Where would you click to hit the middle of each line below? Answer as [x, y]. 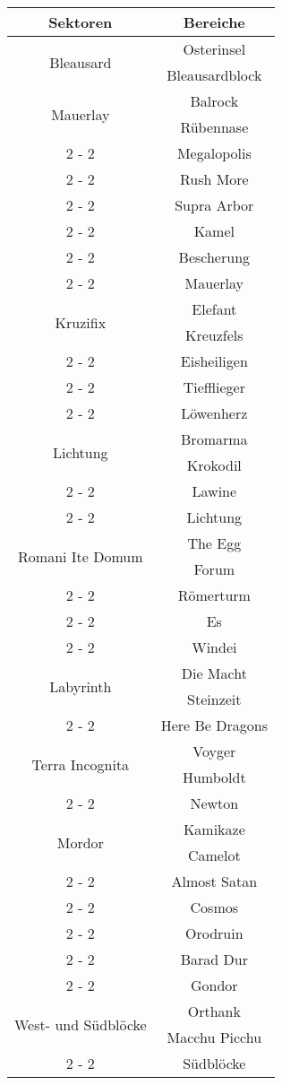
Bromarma [214, 439]
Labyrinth [81, 686]
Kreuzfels [214, 335]
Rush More [214, 179]
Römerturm [214, 595]
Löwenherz [214, 413]
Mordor [80, 842]
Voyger [214, 751]
